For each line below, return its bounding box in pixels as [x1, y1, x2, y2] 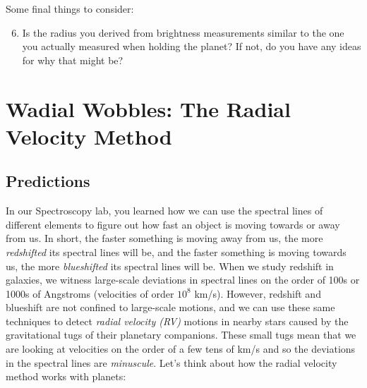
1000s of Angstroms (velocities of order [6, 286, 174, 301]
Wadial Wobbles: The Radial [6, 94, 291, 123]
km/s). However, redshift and [194, 286, 321, 301]
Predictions [6, 170, 90, 192]
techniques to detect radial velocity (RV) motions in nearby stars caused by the [6, 313, 349, 328]
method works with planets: [6, 369, 126, 384]
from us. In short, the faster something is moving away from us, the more [6, 231, 323, 245]
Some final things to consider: [6, 1, 134, 16]
